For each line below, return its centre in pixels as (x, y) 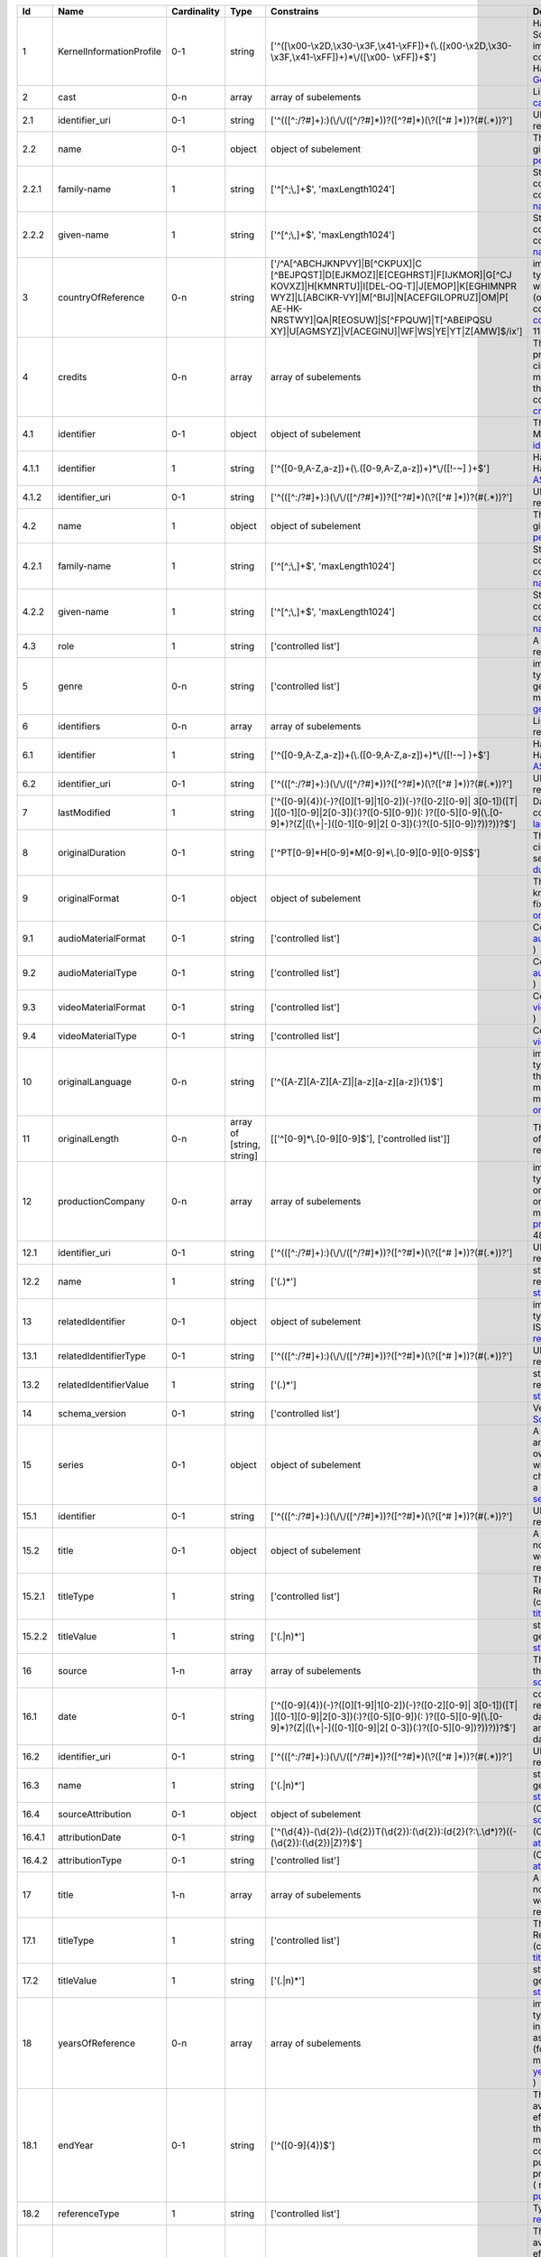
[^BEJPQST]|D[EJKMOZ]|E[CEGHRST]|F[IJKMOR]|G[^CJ (391, 275)
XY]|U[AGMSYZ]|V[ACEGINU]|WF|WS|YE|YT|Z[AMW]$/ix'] (397, 331)
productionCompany (101, 1201)
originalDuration (92, 853)
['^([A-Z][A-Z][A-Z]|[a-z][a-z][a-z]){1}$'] (357, 1082)
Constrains (295, 11)
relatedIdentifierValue (103, 1384)
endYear (75, 2146)
